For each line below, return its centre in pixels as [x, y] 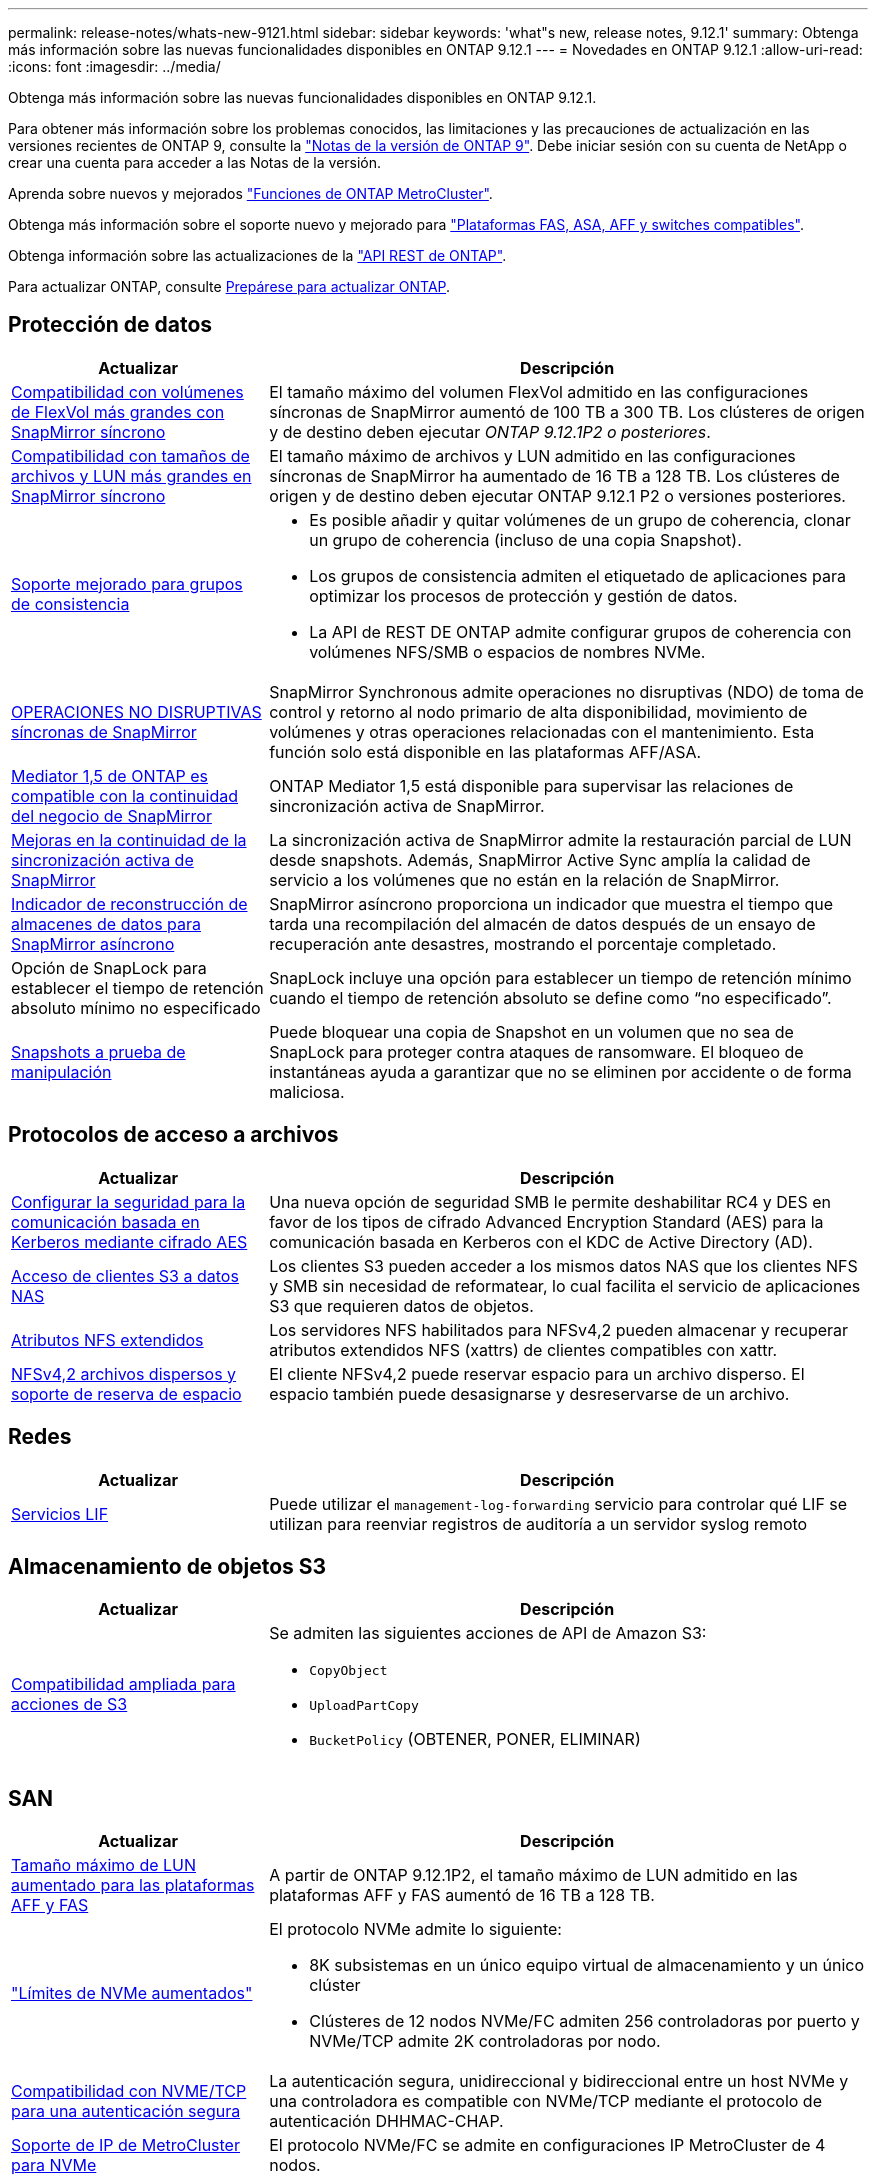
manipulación [61, 1071]
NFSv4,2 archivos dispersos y [124, 1373]
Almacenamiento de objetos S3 [167, 1566]
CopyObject [348, 1671]
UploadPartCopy [364, 1706]
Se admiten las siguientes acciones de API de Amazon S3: [488, 1633]
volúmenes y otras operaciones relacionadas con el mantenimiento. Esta [542, 731]
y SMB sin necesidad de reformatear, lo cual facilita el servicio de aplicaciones [565, 1285]
